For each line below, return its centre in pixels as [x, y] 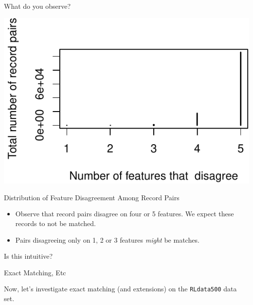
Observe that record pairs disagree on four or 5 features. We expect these [125, 214]
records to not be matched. [55, 223]
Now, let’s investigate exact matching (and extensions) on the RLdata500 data [120, 289]
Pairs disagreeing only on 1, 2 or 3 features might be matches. [107, 239]
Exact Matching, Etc [35, 272]
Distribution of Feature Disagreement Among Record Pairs [92, 197]
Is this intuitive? [28, 256]
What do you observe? [37, 6]
